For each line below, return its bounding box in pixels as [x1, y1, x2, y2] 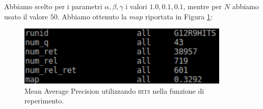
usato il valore [4, 11, 48, 21]
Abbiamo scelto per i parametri [4, 1, 102, 11]
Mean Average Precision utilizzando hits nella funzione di [24, 85, 204, 96]
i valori [125, 1, 147, 11]
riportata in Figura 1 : [145, 11, 213, 21]
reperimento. [24, 95, 64, 106]
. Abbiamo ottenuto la [57, 11, 127, 21]
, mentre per [183, 1, 222, 11]
